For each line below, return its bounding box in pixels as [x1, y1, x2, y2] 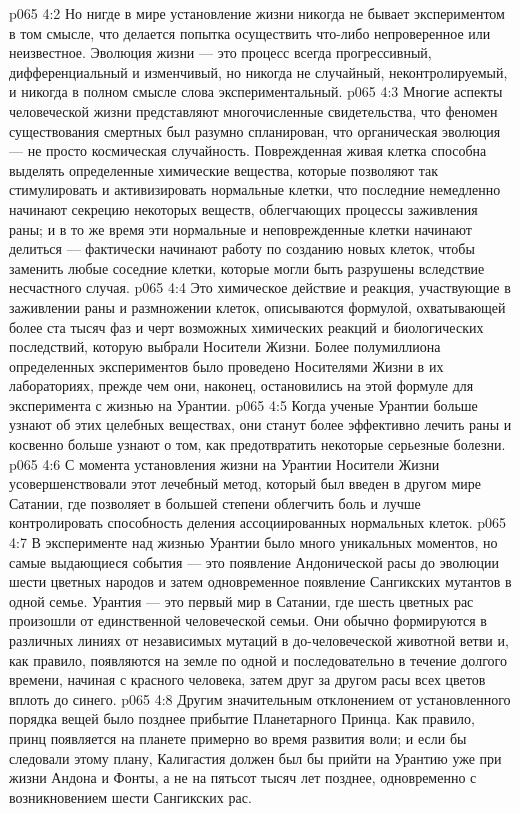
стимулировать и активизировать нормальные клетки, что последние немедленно [9, 179, 501, 200]
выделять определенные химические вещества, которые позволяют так [9, 159, 438, 180]
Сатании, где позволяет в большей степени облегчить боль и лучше [9, 492, 421, 513]
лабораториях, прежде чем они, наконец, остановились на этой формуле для [9, 375, 474, 396]
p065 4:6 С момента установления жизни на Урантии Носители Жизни [9, 453, 440, 474]
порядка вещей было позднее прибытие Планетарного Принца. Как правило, [9, 708, 476, 729]
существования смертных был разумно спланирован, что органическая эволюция [9, 120, 501, 141]
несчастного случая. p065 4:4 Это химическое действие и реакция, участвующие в [9, 277, 511, 298]
